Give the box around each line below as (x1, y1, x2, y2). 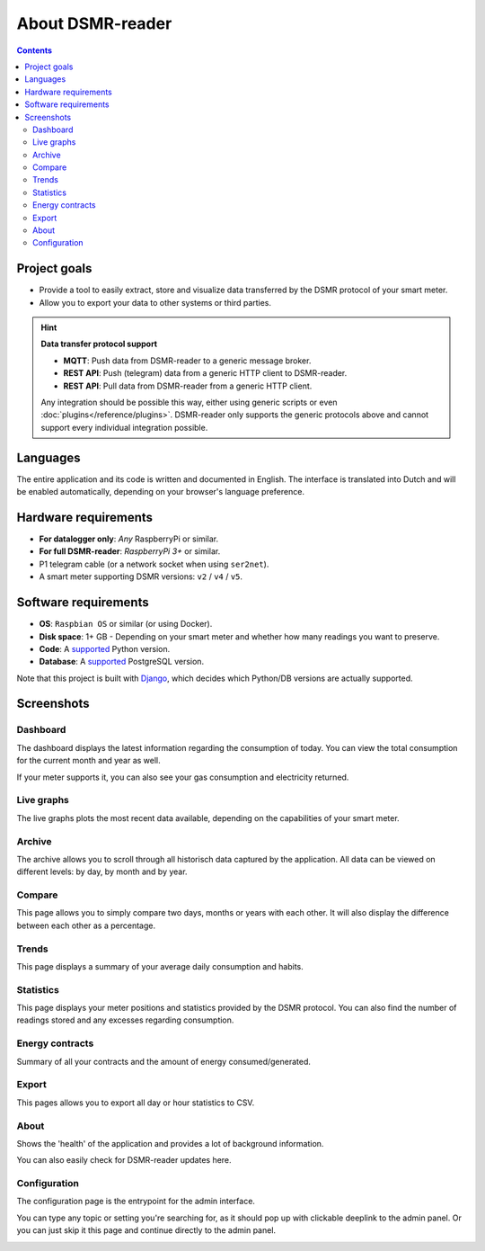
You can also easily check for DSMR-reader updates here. (16, 1155, 233, 1166)
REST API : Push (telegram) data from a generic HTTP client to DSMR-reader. (63, 368, 348, 379)
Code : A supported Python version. (39, 643, 171, 654)
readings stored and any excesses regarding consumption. (16, 1014, 234, 1025)
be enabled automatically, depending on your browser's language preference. (16, 487, 305, 497)
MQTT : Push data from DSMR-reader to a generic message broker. (63, 355, 312, 366)
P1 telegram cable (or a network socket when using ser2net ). (39, 558, 269, 569)
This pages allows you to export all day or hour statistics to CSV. (16, 1097, 255, 1108)
